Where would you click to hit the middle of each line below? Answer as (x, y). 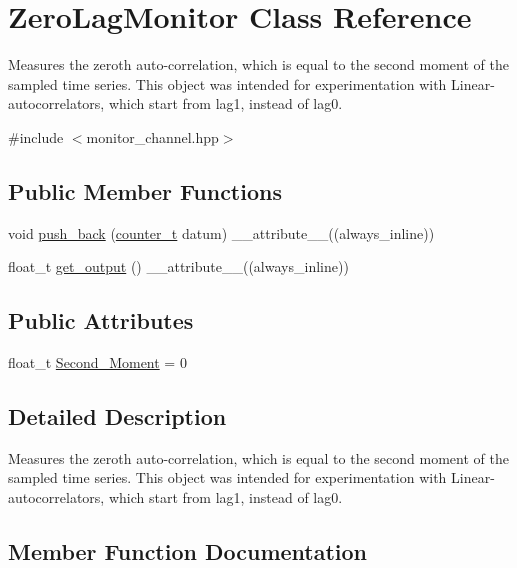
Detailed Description (117, 416)
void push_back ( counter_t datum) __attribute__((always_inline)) (221, 232)
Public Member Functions (145, 190)
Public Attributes (101, 320)
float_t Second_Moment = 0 (97, 362)
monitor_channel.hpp (152, 136)
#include (36, 136)
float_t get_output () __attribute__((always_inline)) (178, 266)
